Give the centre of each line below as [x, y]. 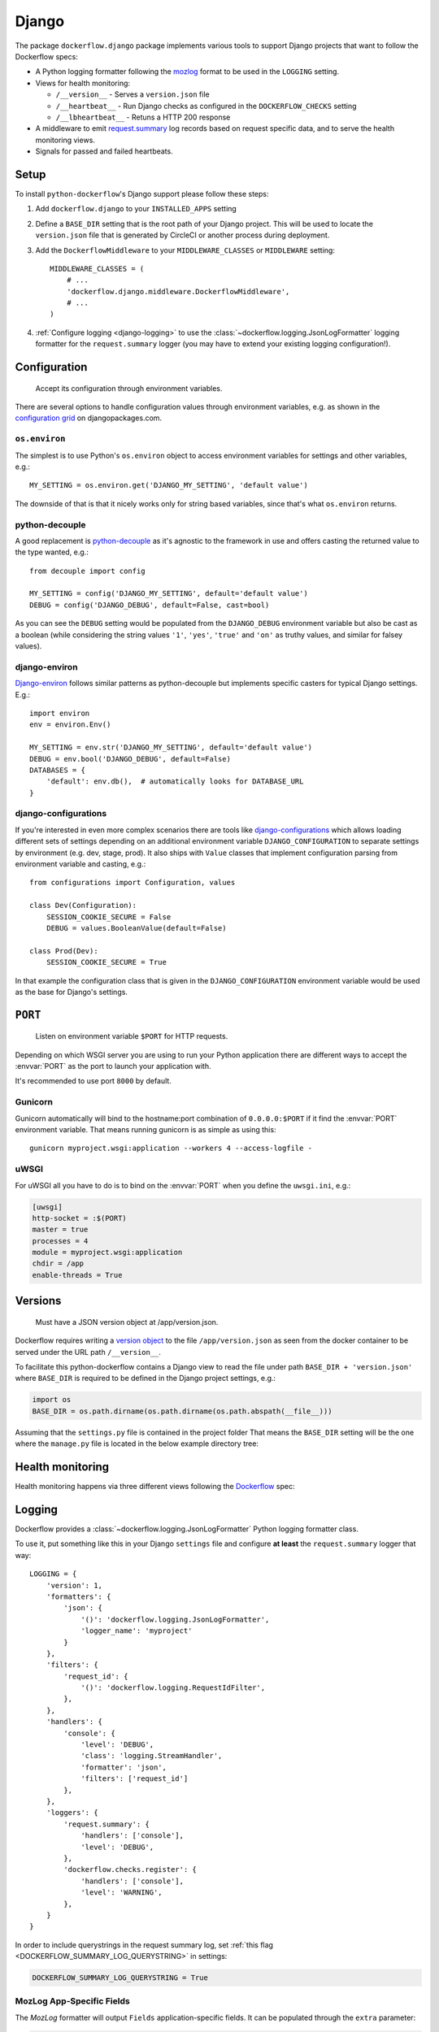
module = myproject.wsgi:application [107, 1253]
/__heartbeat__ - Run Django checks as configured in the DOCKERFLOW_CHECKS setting [206, 106]
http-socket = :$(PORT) [80, 1218]
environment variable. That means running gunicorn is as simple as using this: [146, 1130]
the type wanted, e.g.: [52, 552]
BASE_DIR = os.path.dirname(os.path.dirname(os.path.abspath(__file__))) [182, 1411]
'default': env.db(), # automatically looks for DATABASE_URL [175, 782]
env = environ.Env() [70, 725]
